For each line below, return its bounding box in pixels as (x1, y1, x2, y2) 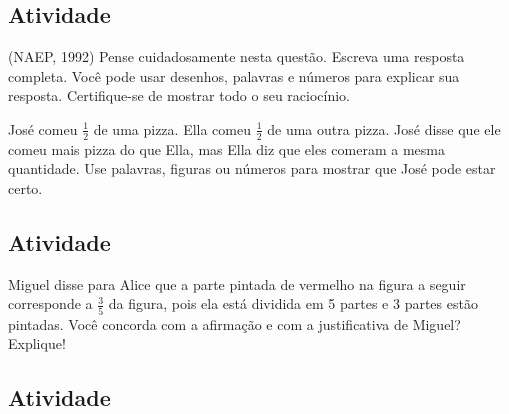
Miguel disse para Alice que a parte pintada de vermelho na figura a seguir (8, 273, 466, 294)
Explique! (8, 333, 66, 354)
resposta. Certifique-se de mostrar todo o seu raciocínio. (8, 85, 351, 106)
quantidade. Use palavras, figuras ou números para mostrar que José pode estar (8, 158, 496, 179)
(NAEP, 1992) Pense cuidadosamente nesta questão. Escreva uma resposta (8, 46, 465, 67)
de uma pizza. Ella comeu (93, 118, 251, 139)
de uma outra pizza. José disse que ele (267, 118, 501, 139)
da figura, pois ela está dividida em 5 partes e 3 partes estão (108, 293, 478, 314)
